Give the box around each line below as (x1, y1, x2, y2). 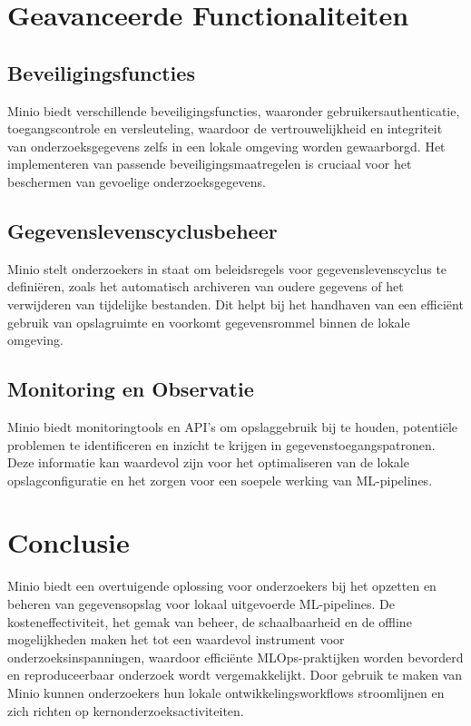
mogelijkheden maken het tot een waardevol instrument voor (7, 630, 345, 649)
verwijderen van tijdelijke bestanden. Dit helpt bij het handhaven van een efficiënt (7, 294, 464, 313)
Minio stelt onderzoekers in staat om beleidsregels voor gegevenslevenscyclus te (7, 259, 447, 278)
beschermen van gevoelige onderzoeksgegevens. (7, 172, 266, 191)
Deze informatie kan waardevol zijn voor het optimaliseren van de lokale (7, 453, 409, 472)
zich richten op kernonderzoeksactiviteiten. (7, 701, 244, 720)
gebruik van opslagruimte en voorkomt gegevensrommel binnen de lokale (7, 312, 410, 331)
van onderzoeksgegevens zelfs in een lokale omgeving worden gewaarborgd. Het (7, 136, 446, 155)
